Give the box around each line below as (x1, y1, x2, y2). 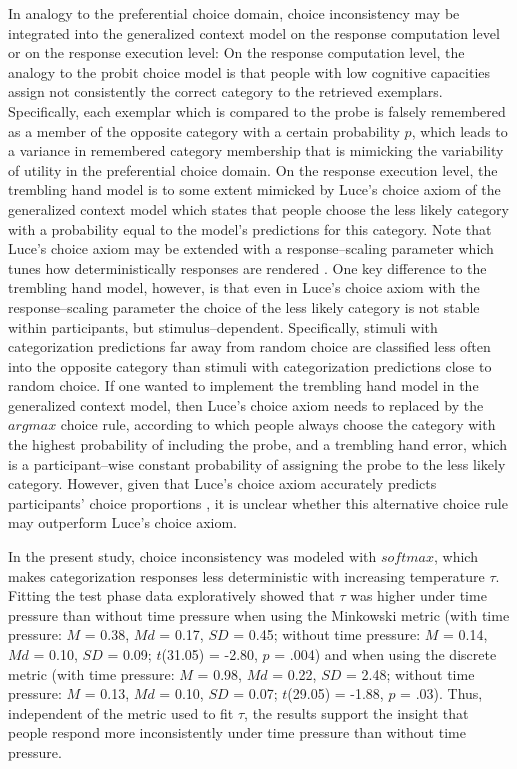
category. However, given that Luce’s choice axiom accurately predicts (8, 473, 437, 494)
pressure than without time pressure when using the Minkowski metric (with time (8, 604, 510, 625)
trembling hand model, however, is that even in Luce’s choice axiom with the (8, 277, 480, 298)
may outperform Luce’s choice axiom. (8, 512, 237, 533)
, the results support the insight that (244, 702, 469, 723)
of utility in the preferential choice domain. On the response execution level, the (8, 159, 498, 180)
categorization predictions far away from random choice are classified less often (8, 336, 491, 357)
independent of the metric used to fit (8, 702, 234, 723)
